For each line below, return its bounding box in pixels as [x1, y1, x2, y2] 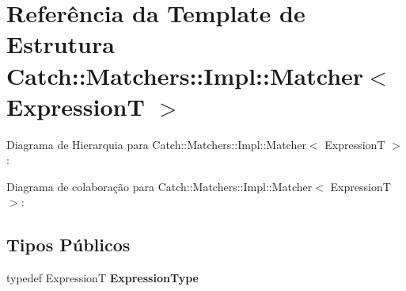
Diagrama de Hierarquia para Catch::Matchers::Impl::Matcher [6, 136, 306, 152]
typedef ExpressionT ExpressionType [6, 270, 199, 286]
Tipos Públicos [6, 232, 131, 257]
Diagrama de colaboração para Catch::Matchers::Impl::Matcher [6, 178, 313, 194]
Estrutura [6, 28, 115, 60]
